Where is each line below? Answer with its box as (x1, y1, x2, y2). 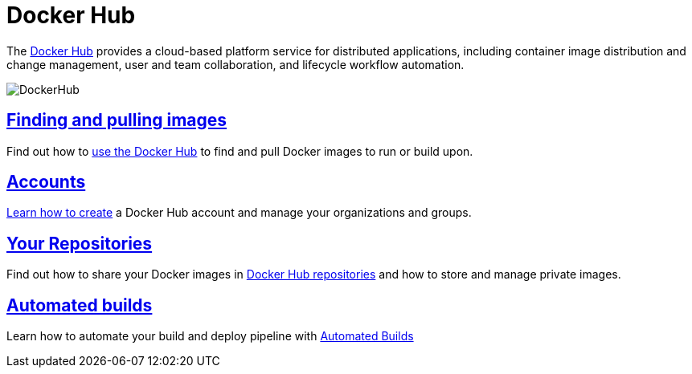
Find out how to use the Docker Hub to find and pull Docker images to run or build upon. (6, 144, 473, 158)
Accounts (6, 172, 86, 193)
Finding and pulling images (6, 110, 227, 131)
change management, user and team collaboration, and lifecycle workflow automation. (6, 57, 465, 71)
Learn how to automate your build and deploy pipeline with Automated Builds (6, 329, 414, 344)
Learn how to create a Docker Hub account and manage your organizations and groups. (6, 205, 472, 220)
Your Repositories (6, 233, 153, 254)
